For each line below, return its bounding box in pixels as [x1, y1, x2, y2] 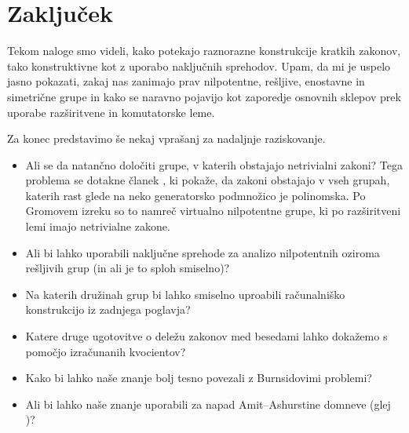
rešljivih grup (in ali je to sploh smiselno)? [25, 260, 230, 276]
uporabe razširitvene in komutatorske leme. [7, 104, 215, 120]
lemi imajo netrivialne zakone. [25, 218, 170, 235]
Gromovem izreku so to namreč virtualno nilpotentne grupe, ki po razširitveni [25, 202, 401, 219]
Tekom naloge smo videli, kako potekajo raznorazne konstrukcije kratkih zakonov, [7, 42, 401, 59]
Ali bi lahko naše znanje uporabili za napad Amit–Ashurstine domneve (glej [25, 395, 391, 412]
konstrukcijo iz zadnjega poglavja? [25, 301, 191, 318]
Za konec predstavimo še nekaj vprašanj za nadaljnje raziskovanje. [7, 130, 326, 147]
